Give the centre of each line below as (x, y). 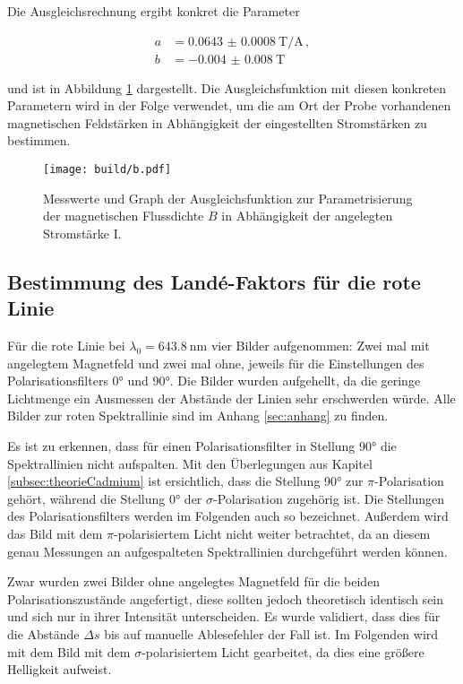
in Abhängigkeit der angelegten (307, 216)
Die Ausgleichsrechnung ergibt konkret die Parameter (154, 11)
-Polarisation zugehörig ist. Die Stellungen (329, 498)
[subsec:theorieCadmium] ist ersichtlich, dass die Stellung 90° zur (185, 481)
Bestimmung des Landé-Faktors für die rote (214, 281)
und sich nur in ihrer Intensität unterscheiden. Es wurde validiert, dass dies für (224, 616)
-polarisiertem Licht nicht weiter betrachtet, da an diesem (272, 533)
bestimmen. (39, 140)
